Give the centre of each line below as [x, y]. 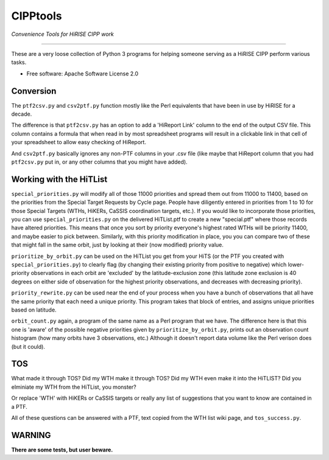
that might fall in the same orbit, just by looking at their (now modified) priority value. [117, 245]
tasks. [19, 62]
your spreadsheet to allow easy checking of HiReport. [79, 142]
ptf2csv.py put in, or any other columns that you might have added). [100, 162]
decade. [22, 114]
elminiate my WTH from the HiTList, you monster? [74, 387]
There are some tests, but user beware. [62, 450]
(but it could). [28, 346]
